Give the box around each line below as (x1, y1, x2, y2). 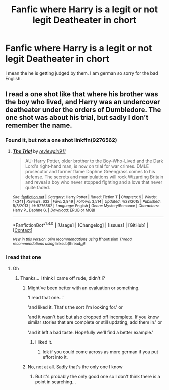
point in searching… (35, 379, 76, 385)
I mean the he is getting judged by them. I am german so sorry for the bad (5, 70, 158, 76)
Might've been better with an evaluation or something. (27, 285, 140, 291)
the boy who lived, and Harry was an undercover (5, 98, 160, 106)
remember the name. (5, 121, 72, 130)
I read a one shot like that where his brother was (5, 90, 158, 99)
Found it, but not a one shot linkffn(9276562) (5, 137, 117, 144)
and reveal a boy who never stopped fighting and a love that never (25, 179, 163, 185)
